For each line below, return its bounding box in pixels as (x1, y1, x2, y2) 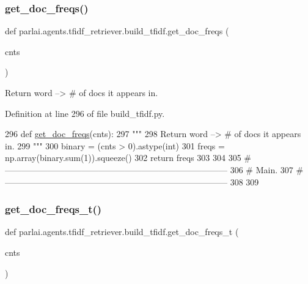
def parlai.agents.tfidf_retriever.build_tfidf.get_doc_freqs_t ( (5, 225, 239, 238)
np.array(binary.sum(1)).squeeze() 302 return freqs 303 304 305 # (5, 151, 252, 164)
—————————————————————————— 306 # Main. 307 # (5, 163, 304, 176)
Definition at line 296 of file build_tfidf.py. (5, 106, 165, 119)
